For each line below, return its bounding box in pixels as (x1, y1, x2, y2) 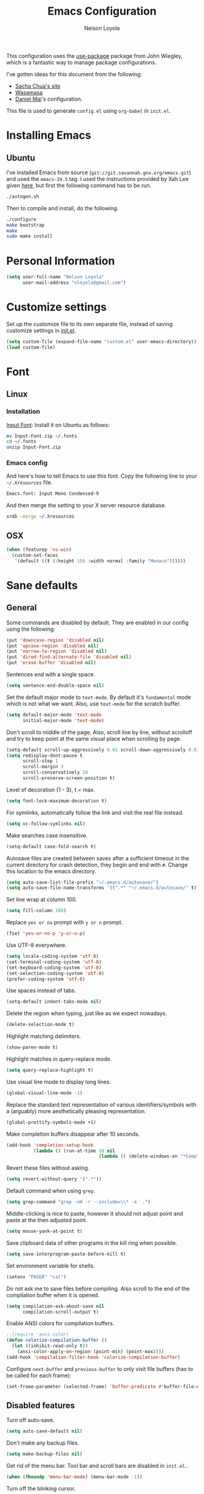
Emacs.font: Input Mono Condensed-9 (6, 490, 99, 497)
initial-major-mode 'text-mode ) (22, 717, 104, 723)
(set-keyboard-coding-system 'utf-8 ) (6, 965, 102, 971)
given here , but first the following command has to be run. (6, 182, 152, 189)
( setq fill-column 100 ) (6, 908, 67, 914)
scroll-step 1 (22, 758, 59, 764)
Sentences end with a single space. (6, 671, 95, 678)
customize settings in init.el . (6, 327, 76, 334)
